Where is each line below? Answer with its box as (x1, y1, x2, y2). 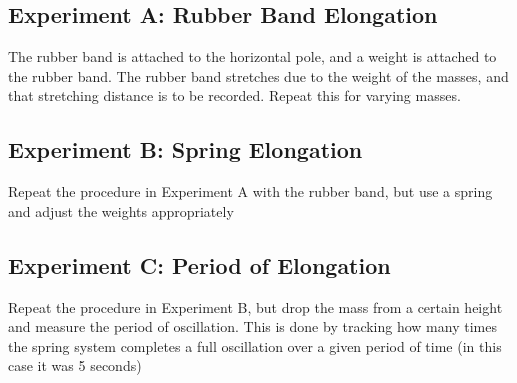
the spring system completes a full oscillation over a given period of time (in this (8, 335, 502, 356)
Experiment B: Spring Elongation (8, 134, 363, 165)
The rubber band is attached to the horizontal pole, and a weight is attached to (8, 46, 497, 67)
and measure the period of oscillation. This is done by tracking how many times (8, 316, 497, 337)
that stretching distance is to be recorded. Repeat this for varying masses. (8, 85, 461, 106)
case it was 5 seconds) (8, 355, 142, 376)
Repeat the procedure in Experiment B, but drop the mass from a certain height (8, 296, 503, 317)
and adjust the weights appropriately (8, 200, 234, 221)
